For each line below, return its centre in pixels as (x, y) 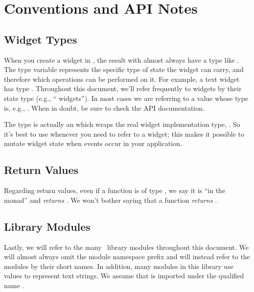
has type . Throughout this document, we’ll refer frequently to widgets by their (123, 88)
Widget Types (41, 39)
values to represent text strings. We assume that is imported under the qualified (124, 276)
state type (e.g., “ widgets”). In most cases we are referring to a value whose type (126, 98)
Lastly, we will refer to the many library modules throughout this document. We (126, 247)
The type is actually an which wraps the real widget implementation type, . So (122, 124)
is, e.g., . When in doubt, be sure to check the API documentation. (104, 108)
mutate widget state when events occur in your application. (93, 143)
